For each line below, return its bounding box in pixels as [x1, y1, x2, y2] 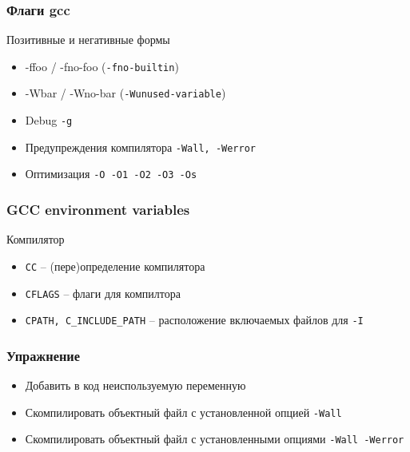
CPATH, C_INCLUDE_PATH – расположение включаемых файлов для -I [25, 311, 364, 328]
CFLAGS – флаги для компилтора [25, 284, 181, 301]
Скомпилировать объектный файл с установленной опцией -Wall [25, 403, 342, 420]
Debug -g [25, 112, 73, 129]
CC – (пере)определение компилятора [25, 257, 205, 274]
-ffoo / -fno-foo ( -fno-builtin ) [25, 57, 179, 74]
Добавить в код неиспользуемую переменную [25, 377, 246, 394]
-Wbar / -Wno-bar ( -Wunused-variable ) [25, 85, 226, 101]
